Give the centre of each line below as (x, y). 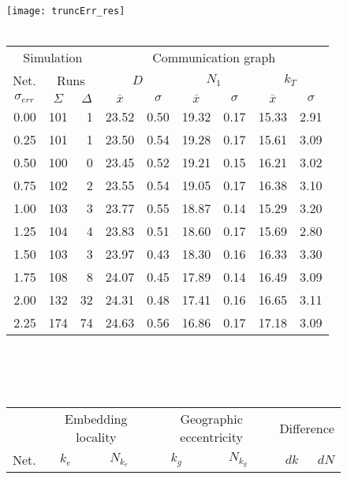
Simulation (53, 58)
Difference (307, 428)
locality (96, 437)
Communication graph (214, 58)
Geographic (211, 419)
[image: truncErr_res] (66, 11)
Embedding (96, 419)
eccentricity (211, 437)
